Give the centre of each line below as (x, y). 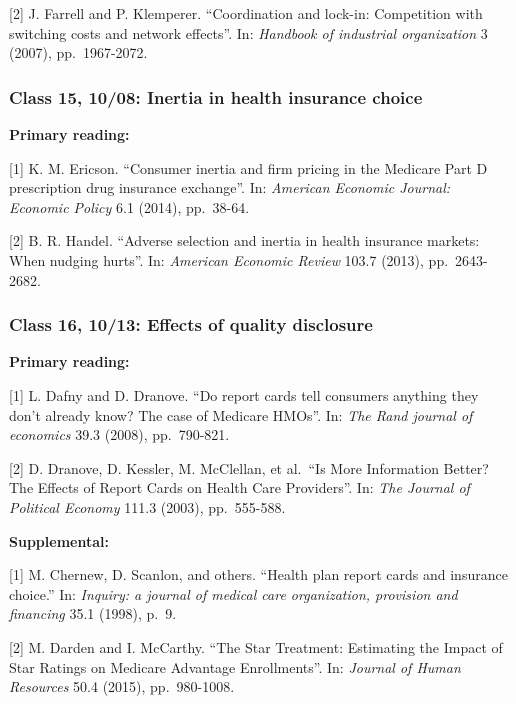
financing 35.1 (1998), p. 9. (93, 613)
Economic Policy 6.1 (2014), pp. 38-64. (129, 206)
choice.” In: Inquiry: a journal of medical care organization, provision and (233, 593)
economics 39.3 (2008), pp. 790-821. (119, 434)
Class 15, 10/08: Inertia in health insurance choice (216, 96)
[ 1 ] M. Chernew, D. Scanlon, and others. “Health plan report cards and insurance (258, 574)
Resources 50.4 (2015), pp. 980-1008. (122, 686)
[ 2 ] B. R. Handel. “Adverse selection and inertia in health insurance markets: (244, 240)
